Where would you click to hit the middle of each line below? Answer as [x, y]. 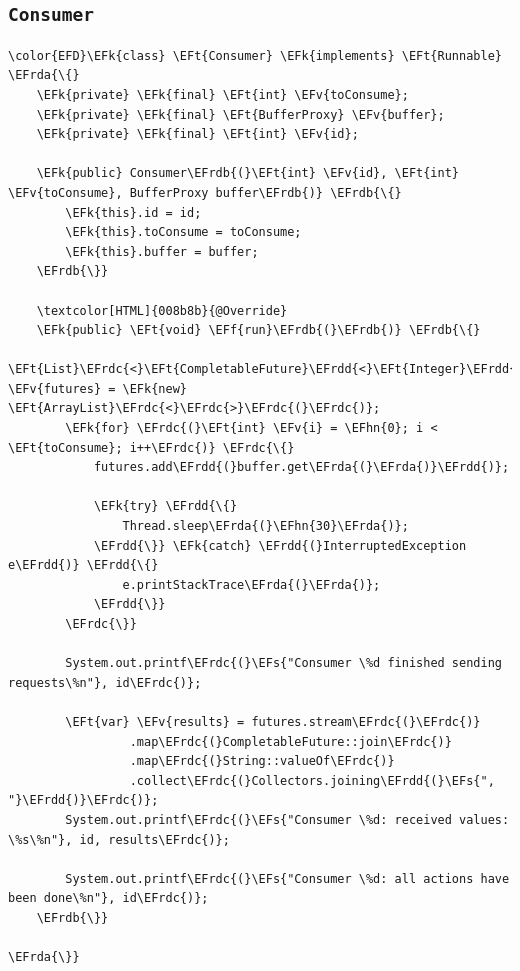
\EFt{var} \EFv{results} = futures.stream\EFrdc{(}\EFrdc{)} [273, 721]
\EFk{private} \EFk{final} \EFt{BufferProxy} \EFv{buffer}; [240, 114]
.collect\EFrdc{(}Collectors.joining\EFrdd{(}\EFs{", [312, 780]
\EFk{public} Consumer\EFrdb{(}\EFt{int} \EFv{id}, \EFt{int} [248, 173]
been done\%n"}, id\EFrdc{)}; [108, 898]
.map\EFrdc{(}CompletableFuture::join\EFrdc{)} [290, 741]
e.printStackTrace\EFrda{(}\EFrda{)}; [251, 584]
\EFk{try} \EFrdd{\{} [165, 506]
